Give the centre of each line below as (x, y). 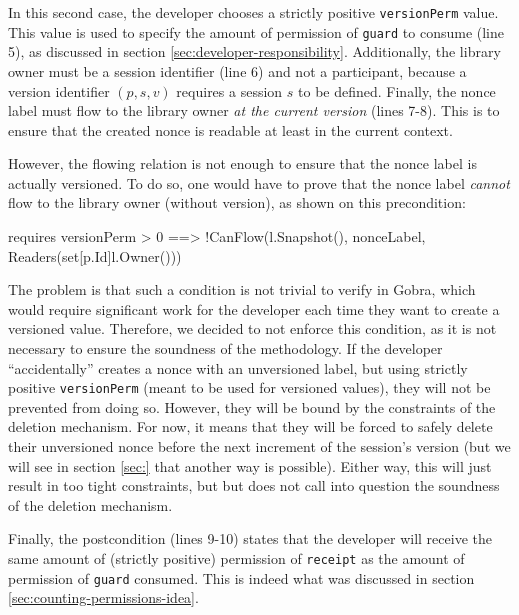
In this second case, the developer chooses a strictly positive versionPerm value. (253, 12)
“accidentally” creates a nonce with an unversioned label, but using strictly (238, 367)
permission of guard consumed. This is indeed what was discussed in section (241, 577)
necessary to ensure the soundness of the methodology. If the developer (225, 348)
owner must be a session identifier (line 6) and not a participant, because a (237, 70)
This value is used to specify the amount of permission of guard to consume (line (256, 31)
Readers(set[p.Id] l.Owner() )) (95, 255)
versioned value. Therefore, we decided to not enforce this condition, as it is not (252, 328)
